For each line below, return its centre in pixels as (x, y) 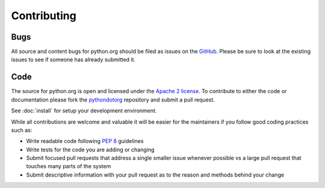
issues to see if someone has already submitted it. (73, 59)
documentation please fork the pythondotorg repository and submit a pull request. (113, 100)
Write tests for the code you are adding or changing (90, 150)
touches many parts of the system (69, 166)
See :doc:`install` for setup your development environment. (84, 111)
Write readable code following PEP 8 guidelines (85, 141)
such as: (22, 130)
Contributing (44, 16)
